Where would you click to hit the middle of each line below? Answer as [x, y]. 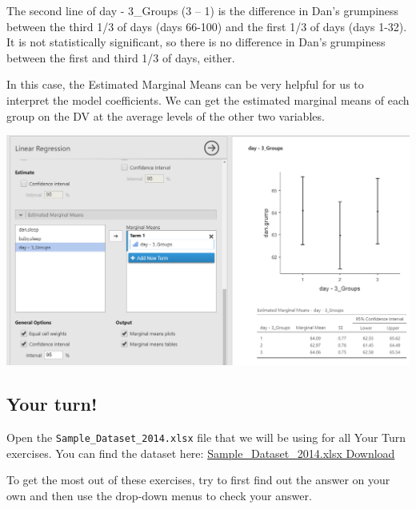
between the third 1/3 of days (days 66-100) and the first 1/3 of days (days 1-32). [207, 26]
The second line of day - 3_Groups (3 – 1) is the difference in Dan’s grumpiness [203, 10]
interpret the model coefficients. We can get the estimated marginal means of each [208, 99]
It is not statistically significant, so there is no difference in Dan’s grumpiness [196, 42]
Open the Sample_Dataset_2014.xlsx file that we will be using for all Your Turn [206, 437]
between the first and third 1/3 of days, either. [121, 57]
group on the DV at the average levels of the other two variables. [166, 115]
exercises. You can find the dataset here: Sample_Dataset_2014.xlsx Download [201, 453]
